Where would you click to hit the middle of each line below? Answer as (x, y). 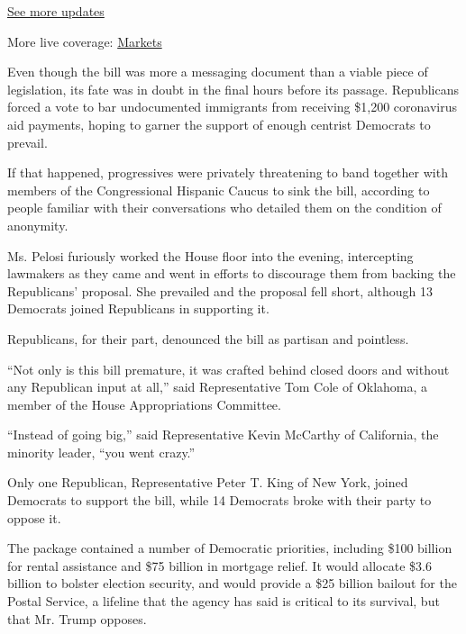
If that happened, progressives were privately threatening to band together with (228, 172)
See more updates (56, 11)
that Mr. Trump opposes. (77, 618)
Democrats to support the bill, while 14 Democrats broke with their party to (219, 500)
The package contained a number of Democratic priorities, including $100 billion (230, 548)
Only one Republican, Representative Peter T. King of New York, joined (208, 482)
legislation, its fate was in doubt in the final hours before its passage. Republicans (233, 89)
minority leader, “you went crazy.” (101, 452)
